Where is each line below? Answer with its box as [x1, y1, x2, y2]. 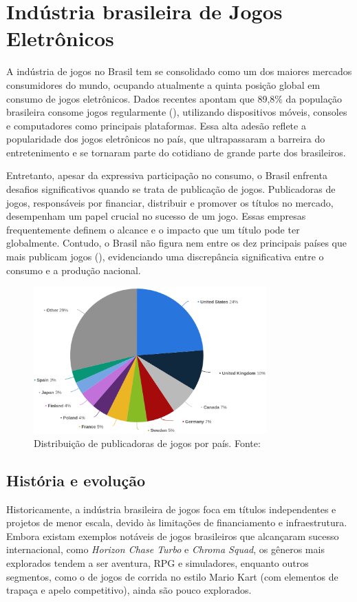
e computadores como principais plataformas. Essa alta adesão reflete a [6, 118, 306, 132]
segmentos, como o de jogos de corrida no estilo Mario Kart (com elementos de [6, 569, 338, 583]
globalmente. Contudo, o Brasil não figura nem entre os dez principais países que [6, 236, 347, 250]
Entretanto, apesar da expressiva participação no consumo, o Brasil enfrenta [6, 168, 327, 183]
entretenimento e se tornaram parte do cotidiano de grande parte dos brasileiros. [6, 145, 346, 159]
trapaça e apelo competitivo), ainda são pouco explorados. [6, 583, 252, 597]
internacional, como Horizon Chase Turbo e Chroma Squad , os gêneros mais [6, 542, 325, 557]
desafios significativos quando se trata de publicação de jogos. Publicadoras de [6, 182, 336, 196]
